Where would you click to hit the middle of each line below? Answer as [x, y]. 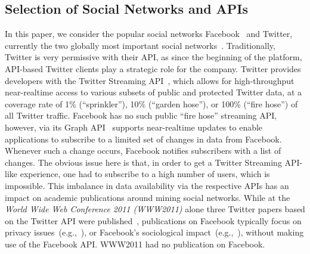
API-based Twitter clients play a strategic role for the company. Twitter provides [153, 68]
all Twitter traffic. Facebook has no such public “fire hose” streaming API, [141, 115]
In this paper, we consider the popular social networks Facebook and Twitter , [149, 34]
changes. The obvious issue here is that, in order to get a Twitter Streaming [143, 162]
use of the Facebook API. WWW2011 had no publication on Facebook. [135, 244]
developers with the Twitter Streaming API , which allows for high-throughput [150, 80]
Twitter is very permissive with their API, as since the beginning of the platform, [154, 57]
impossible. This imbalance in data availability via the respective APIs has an [147, 185]
